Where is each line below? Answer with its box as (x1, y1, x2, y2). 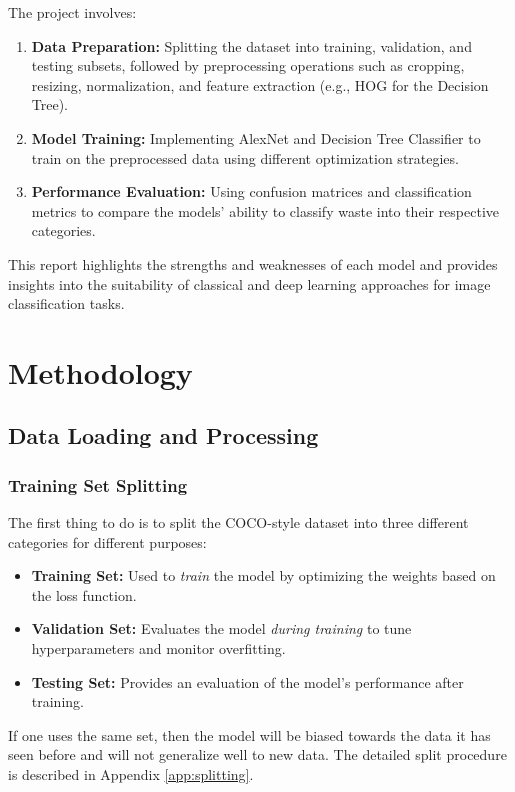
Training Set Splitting (8, 472, 188, 497)
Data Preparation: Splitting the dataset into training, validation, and (31, 35, 472, 56)
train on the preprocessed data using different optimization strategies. (31, 147, 459, 168)
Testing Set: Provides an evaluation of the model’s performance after (31, 671, 464, 692)
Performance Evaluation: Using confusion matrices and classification (31, 181, 472, 202)
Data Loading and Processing (8, 420, 319, 451)
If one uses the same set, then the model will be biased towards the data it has (8, 724, 491, 745)
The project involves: (8, 2, 137, 22)
